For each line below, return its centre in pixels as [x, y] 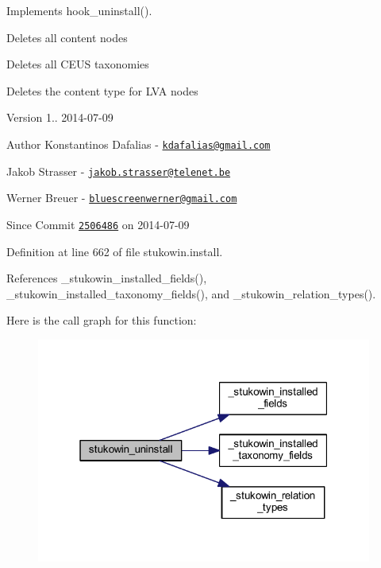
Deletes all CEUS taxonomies [78, 64]
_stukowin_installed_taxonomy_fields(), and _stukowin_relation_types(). [191, 293]
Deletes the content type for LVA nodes [102, 90]
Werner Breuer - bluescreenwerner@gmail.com [122, 198]
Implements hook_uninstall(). [79, 10]
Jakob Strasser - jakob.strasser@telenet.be [119, 171]
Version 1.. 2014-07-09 [60, 117]
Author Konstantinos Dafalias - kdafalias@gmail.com [139, 144]
